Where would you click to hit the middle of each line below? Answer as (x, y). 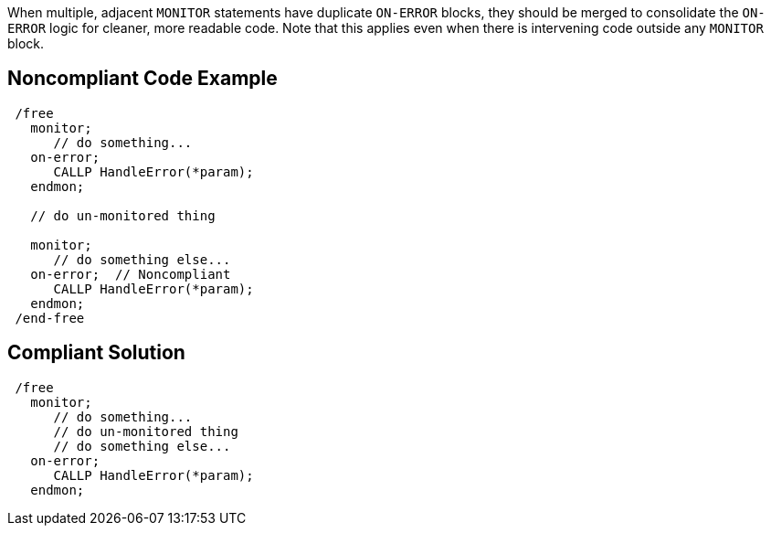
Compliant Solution (96, 353)
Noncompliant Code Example (143, 79)
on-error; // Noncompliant (131, 274)
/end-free (50, 318)
